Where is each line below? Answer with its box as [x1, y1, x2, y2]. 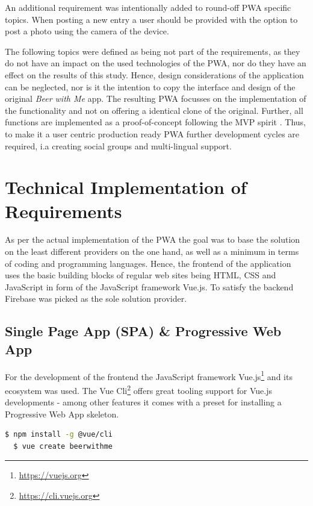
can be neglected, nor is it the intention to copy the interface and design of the [5, 80, 296, 93]
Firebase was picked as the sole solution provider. [5, 292, 187, 305]
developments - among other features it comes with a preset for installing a [5, 396, 282, 408]
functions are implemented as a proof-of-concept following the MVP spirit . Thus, [5, 116, 306, 128]
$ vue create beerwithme [13, 442, 113, 451]
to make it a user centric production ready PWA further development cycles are [5, 127, 300, 140]
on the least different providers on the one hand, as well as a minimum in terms [5, 245, 299, 258]
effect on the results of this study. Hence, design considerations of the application [5, 68, 304, 81]
